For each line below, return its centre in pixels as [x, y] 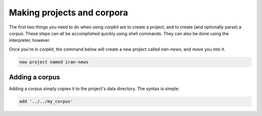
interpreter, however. [30, 40]
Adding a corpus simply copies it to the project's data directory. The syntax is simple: [94, 89]
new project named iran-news [54, 62]
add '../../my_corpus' [46, 102]
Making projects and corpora [68, 13]
